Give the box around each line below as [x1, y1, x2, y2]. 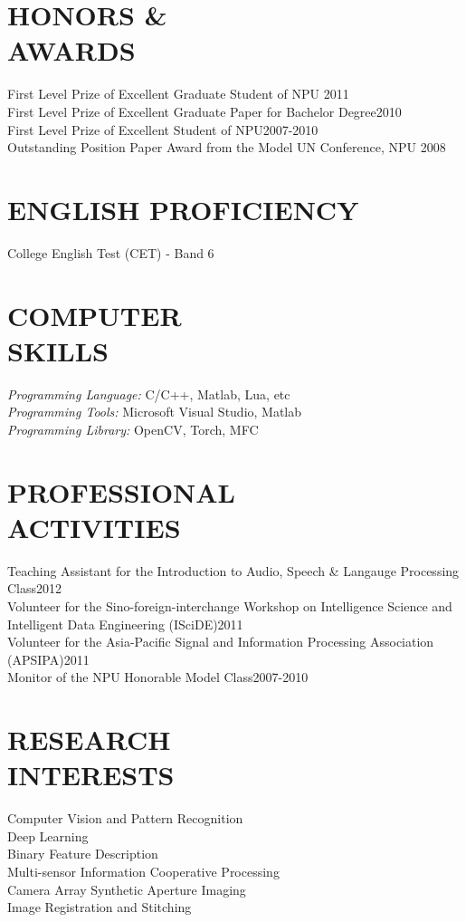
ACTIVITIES [7, 508, 181, 545]
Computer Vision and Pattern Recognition [7, 809, 243, 828]
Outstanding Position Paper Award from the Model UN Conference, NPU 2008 [7, 138, 446, 157]
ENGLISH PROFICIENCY [7, 190, 359, 227]
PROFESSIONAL [7, 473, 236, 510]
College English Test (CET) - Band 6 [7, 243, 214, 262]
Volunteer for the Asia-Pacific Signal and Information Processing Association [7, 632, 434, 651]
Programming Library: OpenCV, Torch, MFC [7, 419, 259, 438]
